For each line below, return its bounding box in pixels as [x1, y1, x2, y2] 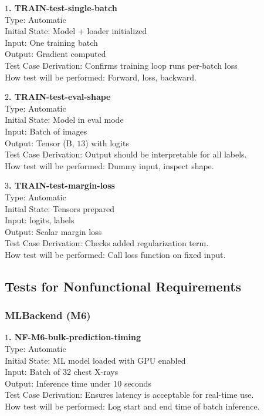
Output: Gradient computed [5, 48, 106, 60]
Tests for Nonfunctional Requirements [5, 277, 242, 295]
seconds [124, 377, 151, 389]
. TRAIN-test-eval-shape [9, 90, 111, 103]
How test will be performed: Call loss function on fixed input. [5, 248, 226, 260]
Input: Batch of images [5, 125, 87, 137]
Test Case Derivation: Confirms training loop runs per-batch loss [5, 59, 238, 71]
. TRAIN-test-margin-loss [9, 179, 115, 192]
